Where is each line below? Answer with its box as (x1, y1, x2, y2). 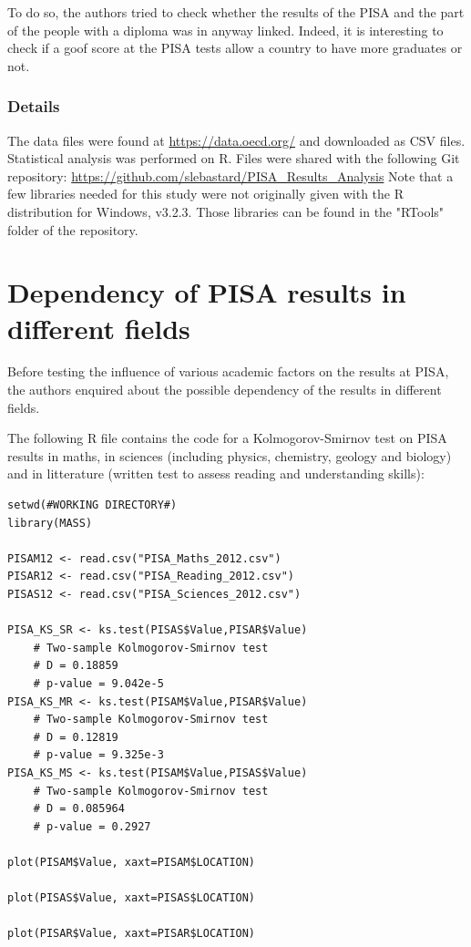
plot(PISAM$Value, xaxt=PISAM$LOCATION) (7, 855, 256, 869)
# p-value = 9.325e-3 (33, 748, 164, 762)
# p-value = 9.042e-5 (33, 676, 164, 690)
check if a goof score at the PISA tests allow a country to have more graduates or (7, 38, 463, 57)
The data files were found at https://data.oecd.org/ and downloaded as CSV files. (7, 130, 466, 149)
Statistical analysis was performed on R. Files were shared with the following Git (7, 149, 460, 168)
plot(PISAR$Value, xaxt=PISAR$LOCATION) (7, 927, 256, 941)
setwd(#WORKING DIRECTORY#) (7, 499, 178, 512)
